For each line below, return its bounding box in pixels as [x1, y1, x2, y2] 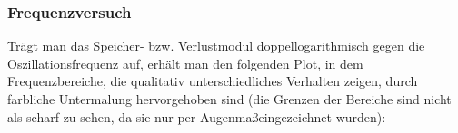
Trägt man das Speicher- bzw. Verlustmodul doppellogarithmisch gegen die [7, 36, 425, 55]
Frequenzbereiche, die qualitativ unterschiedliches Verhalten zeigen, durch [7, 71, 418, 90]
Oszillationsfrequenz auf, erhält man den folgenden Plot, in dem [7, 53, 363, 72]
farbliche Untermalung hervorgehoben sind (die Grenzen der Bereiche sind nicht [7, 90, 452, 108]
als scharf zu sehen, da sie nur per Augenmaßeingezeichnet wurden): [7, 107, 386, 126]
